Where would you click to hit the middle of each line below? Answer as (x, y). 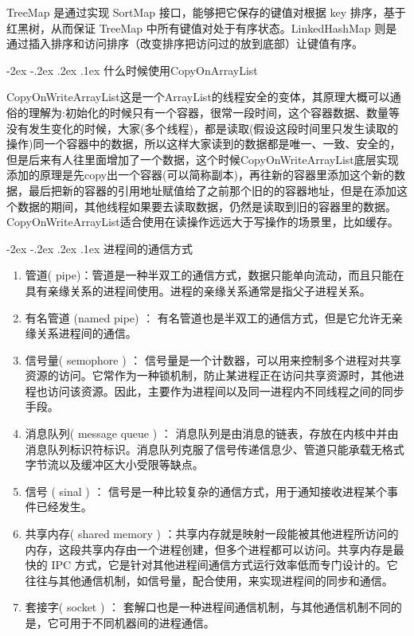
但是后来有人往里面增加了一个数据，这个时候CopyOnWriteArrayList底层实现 (203, 159)
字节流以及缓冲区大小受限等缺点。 (114, 464)
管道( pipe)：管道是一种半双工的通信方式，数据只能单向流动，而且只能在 (215, 275)
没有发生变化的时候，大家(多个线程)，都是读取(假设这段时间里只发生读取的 (203, 128)
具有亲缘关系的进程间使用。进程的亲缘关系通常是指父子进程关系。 (198, 290)
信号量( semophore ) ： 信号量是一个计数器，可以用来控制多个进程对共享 (213, 359)
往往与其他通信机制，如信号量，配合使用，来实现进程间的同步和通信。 (209, 580)
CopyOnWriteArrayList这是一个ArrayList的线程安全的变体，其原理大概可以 (198, 97)
